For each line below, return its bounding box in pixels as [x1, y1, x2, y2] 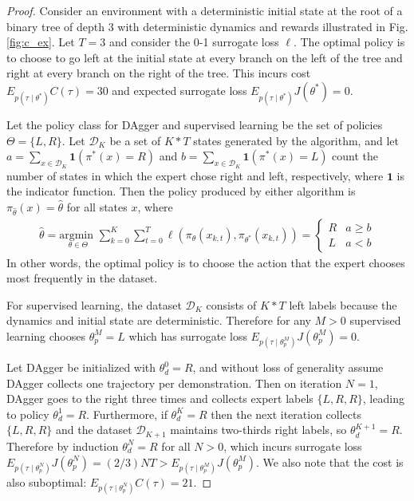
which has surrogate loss [128, 327, 247, 344]
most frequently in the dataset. [6, 270, 158, 286]
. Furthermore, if [86, 405, 168, 422]
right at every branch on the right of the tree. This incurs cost [6, 65, 311, 81]
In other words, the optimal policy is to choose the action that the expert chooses [6, 254, 405, 270]
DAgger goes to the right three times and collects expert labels [6, 390, 313, 407]
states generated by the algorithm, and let [193, 132, 399, 148]
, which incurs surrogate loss [223, 437, 362, 454]
